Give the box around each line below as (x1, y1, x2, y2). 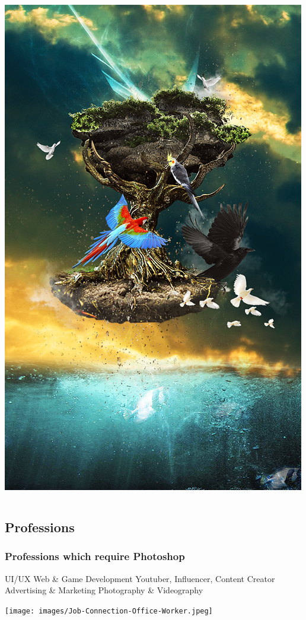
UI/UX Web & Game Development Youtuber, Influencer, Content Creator (5, 572, 275, 584)
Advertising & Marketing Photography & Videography (5, 584, 203, 596)
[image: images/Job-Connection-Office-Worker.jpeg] (5, 606, 213, 615)
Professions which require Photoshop (5, 549, 185, 564)
